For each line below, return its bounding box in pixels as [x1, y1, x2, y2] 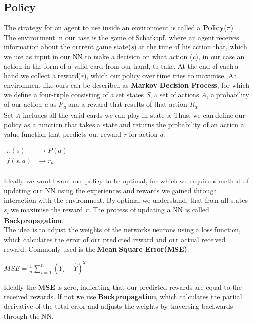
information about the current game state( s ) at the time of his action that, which [4, 41, 247, 52]
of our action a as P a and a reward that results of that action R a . [4, 99, 199, 110]
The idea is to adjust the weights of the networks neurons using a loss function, [4, 224, 241, 235]
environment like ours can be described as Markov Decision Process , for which [4, 80, 250, 90]
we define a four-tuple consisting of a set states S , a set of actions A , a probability [4, 89, 249, 100]
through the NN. [4, 310, 54, 321]
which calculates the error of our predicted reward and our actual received [4, 234, 226, 244]
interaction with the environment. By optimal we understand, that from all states [4, 195, 248, 205]
